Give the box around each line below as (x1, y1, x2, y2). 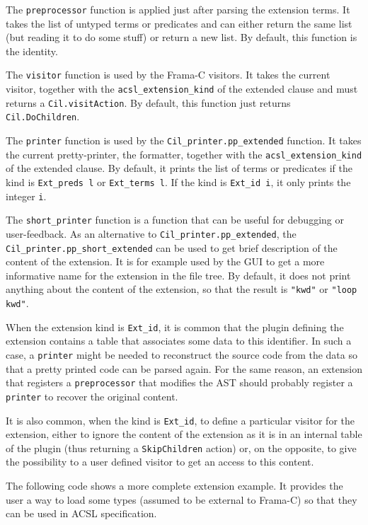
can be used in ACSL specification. (6, 506, 157, 521)
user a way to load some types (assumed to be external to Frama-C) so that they (6, 492, 357, 507)
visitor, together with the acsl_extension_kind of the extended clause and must (6, 81, 358, 96)
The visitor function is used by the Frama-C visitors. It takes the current (6, 67, 330, 82)
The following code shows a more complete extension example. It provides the (6, 478, 343, 493)
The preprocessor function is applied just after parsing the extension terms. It (6, 2, 350, 16)
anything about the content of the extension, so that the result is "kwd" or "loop (6, 282, 357, 296)
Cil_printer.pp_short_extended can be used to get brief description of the (6, 240, 338, 255)
